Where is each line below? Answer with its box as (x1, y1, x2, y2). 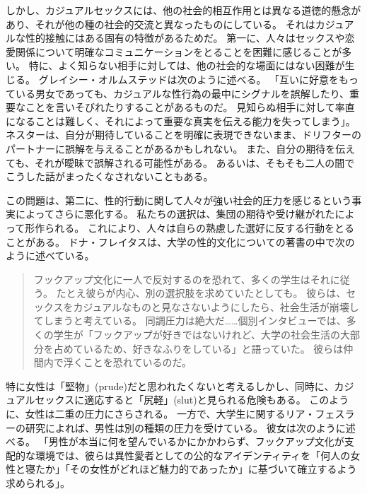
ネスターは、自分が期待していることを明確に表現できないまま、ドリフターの (6, 127, 362, 142)
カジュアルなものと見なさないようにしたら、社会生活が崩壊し (73, 299, 359, 314)
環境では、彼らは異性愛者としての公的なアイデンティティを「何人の (35, 447, 351, 462)
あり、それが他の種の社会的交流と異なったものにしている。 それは (6, 16, 315, 31)
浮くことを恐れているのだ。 (63, 355, 192, 370)
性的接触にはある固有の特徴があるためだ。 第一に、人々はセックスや (25, 30, 345, 45)
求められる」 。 (6, 476, 70, 490)
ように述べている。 (6, 248, 95, 263)
